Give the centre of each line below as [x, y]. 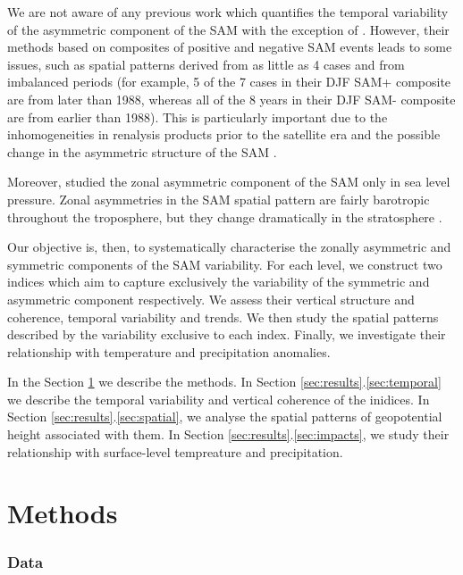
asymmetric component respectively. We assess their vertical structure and [211, 299]
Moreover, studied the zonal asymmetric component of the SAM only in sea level [229, 182]
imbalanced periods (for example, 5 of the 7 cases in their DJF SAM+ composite [229, 82]
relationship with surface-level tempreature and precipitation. [175, 451]
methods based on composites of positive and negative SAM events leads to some [230, 47]
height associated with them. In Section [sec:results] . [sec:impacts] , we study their [228, 434]
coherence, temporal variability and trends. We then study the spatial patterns [223, 317]
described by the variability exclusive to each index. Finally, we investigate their [227, 334]
